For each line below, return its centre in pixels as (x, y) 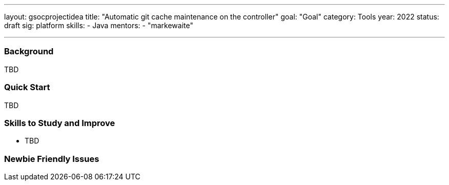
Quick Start (27, 87)
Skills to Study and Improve (60, 123)
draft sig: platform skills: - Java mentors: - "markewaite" (99, 25)
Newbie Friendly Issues (52, 159)
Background (29, 52)
